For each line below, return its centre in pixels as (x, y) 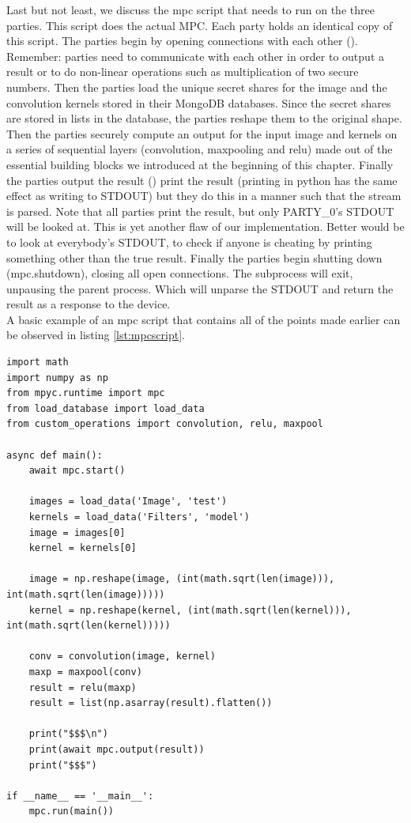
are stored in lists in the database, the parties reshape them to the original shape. (204, 118)
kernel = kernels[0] (83, 548)
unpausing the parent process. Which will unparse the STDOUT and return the (200, 288)
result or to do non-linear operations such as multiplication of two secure (183, 72)
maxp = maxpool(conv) (85, 672)
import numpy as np (57, 378)
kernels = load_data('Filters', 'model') (139, 517)
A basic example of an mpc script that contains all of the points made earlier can (204, 319)
